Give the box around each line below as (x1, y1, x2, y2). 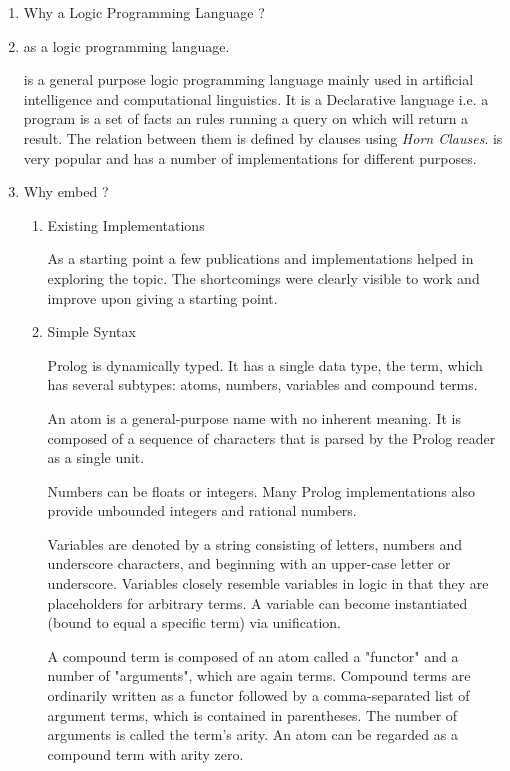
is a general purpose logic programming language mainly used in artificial (23, 69, 474, 90)
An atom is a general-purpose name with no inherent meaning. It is (47, 407, 461, 428)
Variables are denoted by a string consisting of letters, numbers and (47, 533, 463, 554)
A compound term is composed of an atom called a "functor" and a (47, 645, 459, 666)
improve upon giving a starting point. (47, 287, 278, 308)
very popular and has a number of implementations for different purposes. (23, 147, 477, 168)
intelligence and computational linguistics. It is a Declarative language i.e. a (23, 88, 489, 109)
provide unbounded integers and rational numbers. (47, 500, 357, 521)
